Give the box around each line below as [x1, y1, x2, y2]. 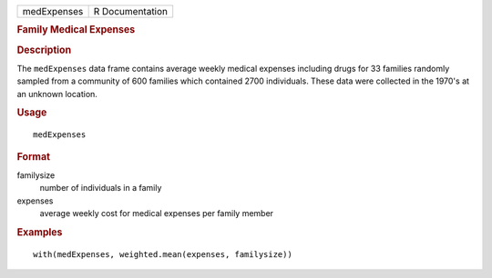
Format [16, 150, 50, 163]
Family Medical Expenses [16, 24, 136, 36]
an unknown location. [16, 88, 97, 99]
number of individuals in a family [39, 183, 162, 194]
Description [16, 44, 72, 56]
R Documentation [93, 5, 169, 17]
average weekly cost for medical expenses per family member [39, 208, 273, 219]
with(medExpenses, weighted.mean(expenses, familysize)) [33, 249, 293, 259]
